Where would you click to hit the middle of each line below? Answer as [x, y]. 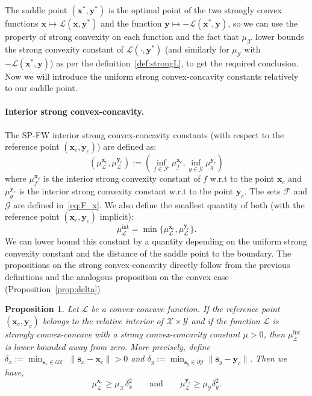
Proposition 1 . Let [42, 309]
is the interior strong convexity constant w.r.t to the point [126, 190]
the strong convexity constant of [64, 49]
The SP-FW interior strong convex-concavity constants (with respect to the [145, 134]
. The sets [262, 190]
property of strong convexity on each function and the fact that [122, 36]
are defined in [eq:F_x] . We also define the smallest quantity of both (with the [159, 204]
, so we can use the [263, 23]
